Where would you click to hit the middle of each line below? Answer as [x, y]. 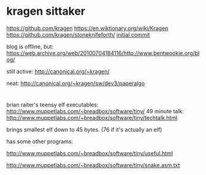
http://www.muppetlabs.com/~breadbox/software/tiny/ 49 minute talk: [95, 111]
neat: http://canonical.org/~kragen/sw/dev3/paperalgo [76, 83]
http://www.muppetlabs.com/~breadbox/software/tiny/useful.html [90, 154]
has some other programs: [40, 141]
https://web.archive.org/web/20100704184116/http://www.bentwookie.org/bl [103, 53]
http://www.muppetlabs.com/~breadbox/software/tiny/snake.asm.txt [93, 165]
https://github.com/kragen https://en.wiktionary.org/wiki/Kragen [87, 28]
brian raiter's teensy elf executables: [52, 105]
